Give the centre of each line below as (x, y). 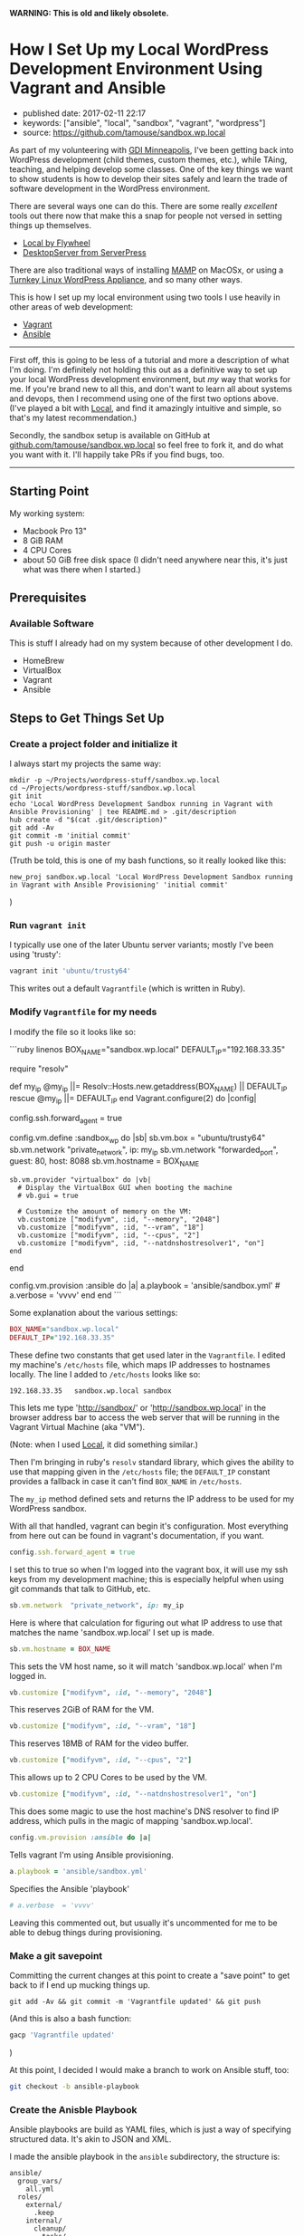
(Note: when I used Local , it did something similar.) (104, 1444)
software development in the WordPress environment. (110, 188)
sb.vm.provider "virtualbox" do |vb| (81, 1180)
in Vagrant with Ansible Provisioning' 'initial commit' (119, 885)
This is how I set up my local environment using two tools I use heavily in (145, 297)
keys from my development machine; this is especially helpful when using (147, 1579)
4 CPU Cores (47, 550)
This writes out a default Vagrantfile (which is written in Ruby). (128, 988)
